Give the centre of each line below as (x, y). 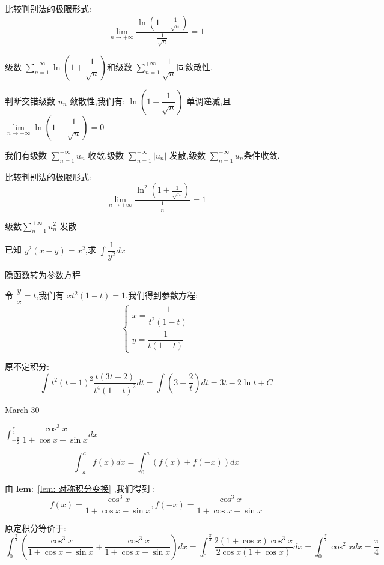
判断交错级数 (30, 101)
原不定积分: (27, 367)
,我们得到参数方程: (162, 295)
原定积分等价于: (35, 527)
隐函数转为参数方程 (43, 275)
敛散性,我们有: (97, 101)
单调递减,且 (209, 101)
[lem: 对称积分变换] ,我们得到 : (96, 488)
